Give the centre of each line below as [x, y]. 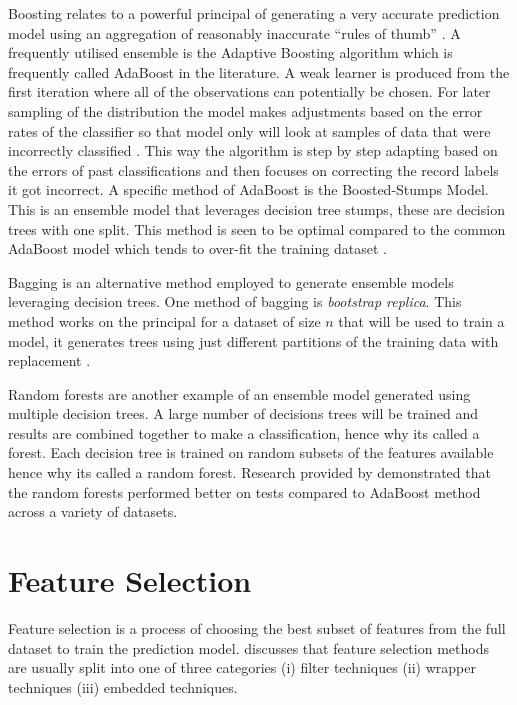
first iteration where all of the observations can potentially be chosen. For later [249, 91]
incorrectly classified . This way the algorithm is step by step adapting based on [253, 150]
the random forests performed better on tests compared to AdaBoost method [244, 491]
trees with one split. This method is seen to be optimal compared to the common [257, 228]
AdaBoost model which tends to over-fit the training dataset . [197, 248]
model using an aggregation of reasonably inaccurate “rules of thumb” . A [234, 32]
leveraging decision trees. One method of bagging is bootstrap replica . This [235, 301]
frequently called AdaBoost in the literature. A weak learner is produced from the [259, 71]
